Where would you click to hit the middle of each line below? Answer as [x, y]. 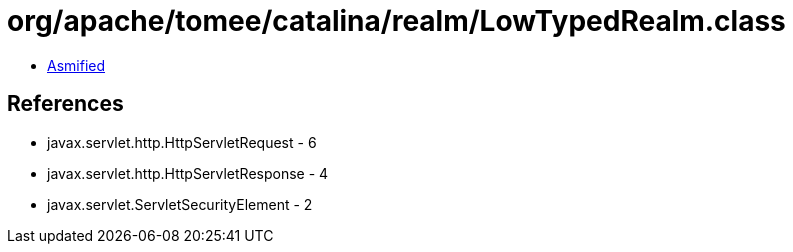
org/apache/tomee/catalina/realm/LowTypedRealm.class [396, 21]
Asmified [76, 65]
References [65, 104]
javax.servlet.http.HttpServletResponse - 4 [188, 173]
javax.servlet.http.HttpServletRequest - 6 [182, 142]
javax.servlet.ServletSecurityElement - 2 [180, 204]
